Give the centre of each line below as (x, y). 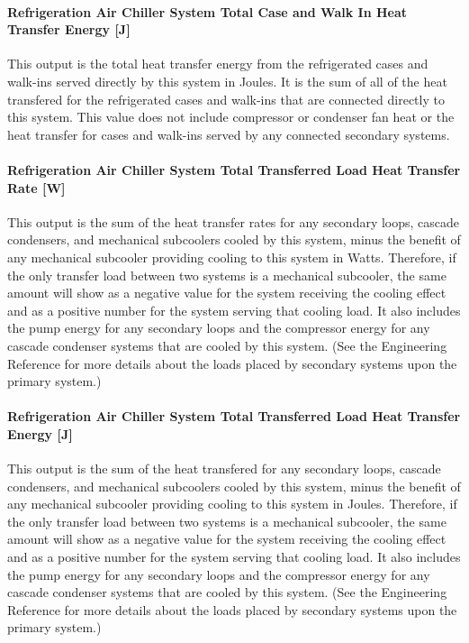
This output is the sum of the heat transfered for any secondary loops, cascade (224, 468)
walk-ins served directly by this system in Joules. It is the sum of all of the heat (227, 81)
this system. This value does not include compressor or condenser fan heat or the (231, 117)
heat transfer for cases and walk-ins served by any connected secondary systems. (229, 134)
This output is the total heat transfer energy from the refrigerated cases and (218, 64)
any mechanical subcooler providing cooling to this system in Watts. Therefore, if (232, 257)
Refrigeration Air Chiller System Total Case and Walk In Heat (207, 11)
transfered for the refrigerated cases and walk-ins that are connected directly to (226, 99)
